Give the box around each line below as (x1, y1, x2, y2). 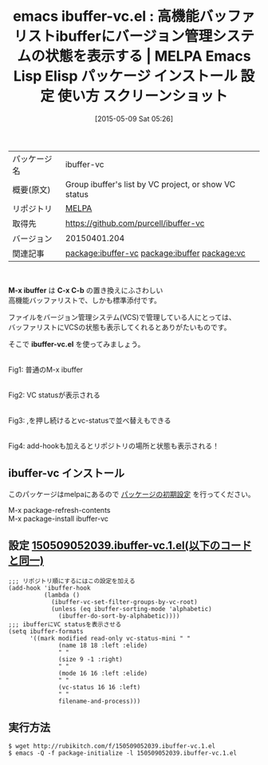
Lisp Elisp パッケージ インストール (13, 67, 238, 85)
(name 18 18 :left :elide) (58, 641, 148, 649)
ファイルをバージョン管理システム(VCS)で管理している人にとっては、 (8, 312, 237, 321)
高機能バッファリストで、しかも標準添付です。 (8, 295, 162, 305)
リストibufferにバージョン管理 (13, 27, 213, 45)
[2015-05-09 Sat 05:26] (94, 113, 174, 124)
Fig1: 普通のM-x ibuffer (8, 365, 84, 374)
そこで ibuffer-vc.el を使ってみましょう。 (8, 339, 145, 349)
